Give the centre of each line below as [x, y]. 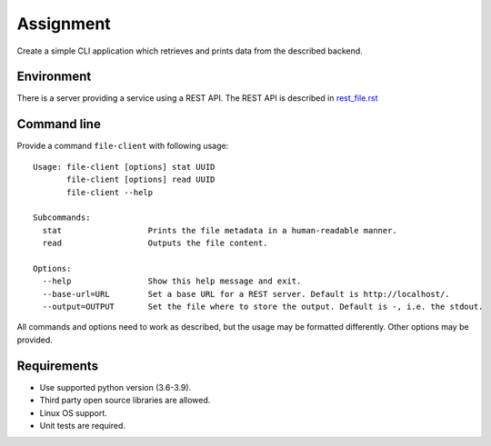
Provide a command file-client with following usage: [123, 146]
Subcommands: [62, 218]
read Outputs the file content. [155, 243]
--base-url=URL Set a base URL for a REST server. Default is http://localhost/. [246, 294]
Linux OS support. [74, 412]
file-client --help [110, 192]
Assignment [64, 24]
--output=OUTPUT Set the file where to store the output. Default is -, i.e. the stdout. [263, 307]
